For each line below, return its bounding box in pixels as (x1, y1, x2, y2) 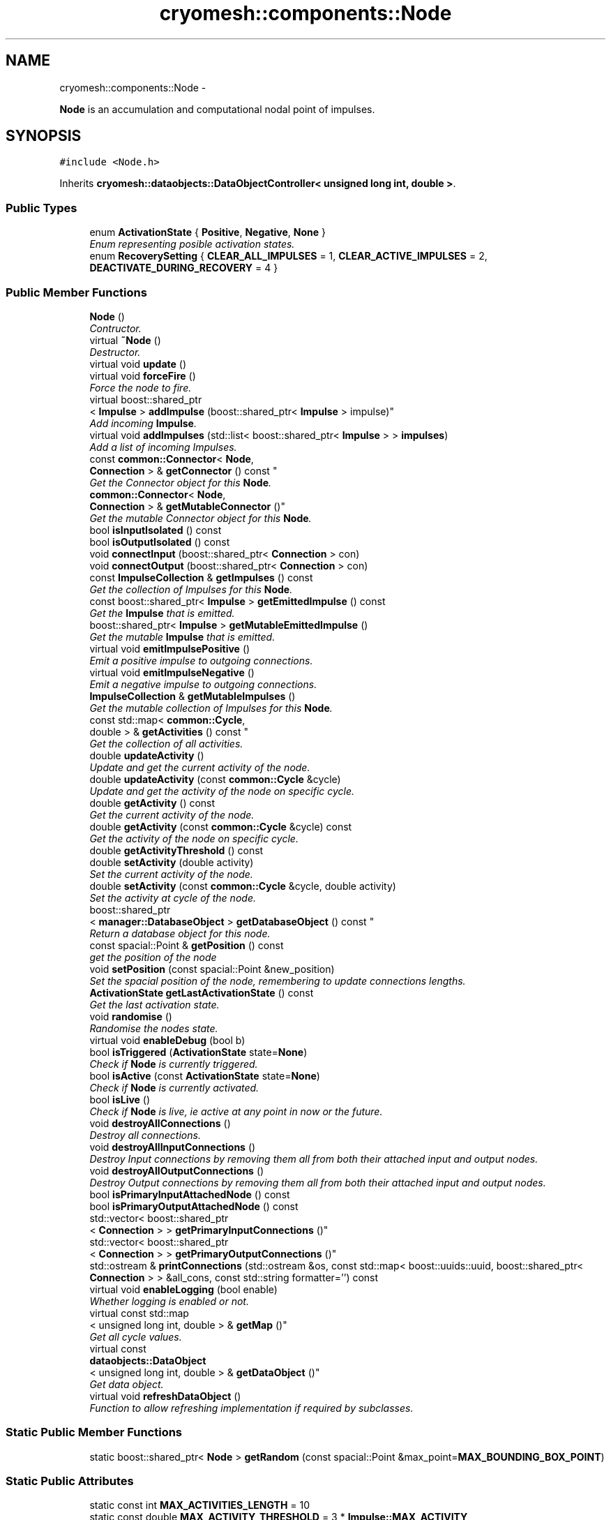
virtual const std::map (89, 1306, 189, 1319)
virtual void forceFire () (89, 369, 196, 382)
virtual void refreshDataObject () (89, 1389, 241, 1402)
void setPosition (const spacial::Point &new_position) (89, 962, 335, 975)
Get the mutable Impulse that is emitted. (89, 630, 276, 643)
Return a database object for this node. (89, 927, 271, 939)
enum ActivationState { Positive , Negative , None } (89, 226, 326, 239)
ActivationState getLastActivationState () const (89, 986, 314, 999)
